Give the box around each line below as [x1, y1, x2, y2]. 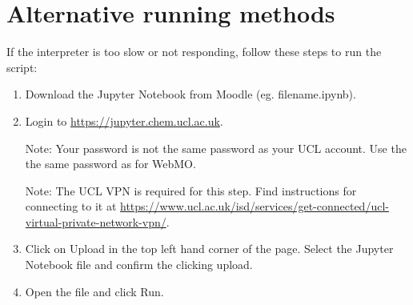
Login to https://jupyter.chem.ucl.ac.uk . [25, 112, 223, 129]
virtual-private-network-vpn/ [25, 213, 166, 230]
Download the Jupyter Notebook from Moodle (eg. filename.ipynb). [25, 86, 356, 102]
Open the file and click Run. [25, 283, 164, 299]
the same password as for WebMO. [25, 155, 196, 172]
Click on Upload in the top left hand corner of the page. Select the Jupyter [25, 240, 394, 257]
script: [6, 58, 38, 75]
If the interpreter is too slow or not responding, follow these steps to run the [6, 43, 382, 60]
